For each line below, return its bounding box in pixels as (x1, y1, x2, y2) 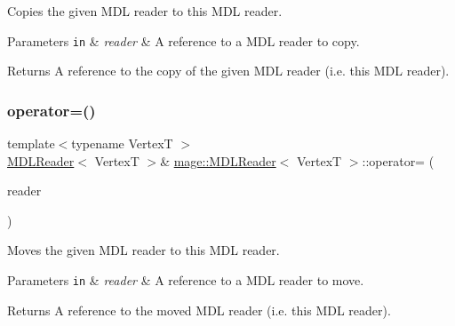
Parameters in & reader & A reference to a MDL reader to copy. (7, 31, 360, 50)
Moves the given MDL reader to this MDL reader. (7, 241, 280, 259)
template (7, 134, 55, 153)
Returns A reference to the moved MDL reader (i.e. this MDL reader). (7, 300, 391, 319)
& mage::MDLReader (160, 151, 276, 170)
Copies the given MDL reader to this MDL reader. (7, 2, 283, 20)
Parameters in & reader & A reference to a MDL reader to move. (7, 271, 364, 290)
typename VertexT (71, 134, 173, 153)
